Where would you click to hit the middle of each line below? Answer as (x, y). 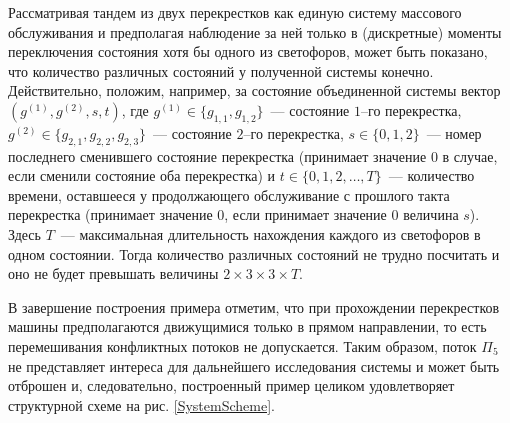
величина (431, 214)
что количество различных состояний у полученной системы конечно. (221, 70)
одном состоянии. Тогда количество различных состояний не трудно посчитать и (254, 253)
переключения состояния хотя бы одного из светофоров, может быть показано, (248, 51)
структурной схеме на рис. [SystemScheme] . (141, 404)
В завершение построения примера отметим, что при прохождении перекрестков (254, 306)
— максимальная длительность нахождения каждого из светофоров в (270, 233)
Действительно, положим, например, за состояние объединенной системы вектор (254, 90)
